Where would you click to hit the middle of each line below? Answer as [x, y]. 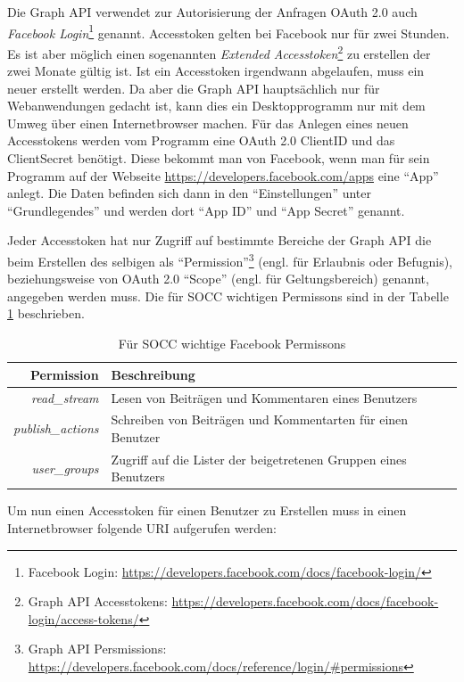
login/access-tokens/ [83, 618]
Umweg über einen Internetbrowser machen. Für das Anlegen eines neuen [208, 123]
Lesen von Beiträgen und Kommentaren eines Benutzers [264, 397]
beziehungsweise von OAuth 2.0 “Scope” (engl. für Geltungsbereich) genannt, [218, 279]
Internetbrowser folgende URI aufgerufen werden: [142, 528]
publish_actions [56, 428]
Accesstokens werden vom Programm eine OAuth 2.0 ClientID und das [201, 140]
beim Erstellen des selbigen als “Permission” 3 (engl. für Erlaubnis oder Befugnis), [230, 260]
